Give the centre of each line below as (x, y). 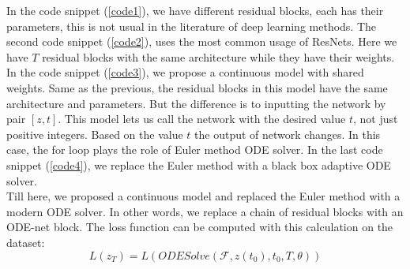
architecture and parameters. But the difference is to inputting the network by (196, 103)
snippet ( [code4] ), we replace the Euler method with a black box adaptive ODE (199, 164)
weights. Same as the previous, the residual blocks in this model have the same (197, 87)
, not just (375, 119)
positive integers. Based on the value (95, 134)
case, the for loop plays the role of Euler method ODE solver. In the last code (195, 149)
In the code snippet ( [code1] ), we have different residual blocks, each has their (195, 10)
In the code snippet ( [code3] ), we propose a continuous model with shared (185, 72)
